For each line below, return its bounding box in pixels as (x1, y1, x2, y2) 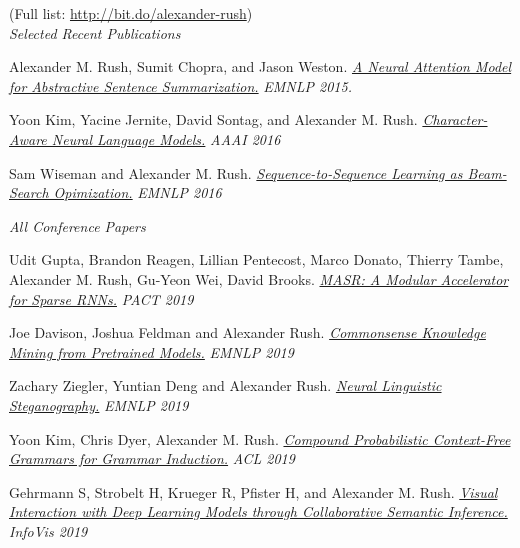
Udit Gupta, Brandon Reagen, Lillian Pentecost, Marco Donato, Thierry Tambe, (9, 249, 504, 270)
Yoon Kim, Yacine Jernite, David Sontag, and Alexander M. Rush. (9, 109, 418, 130)
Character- (422, 109, 488, 130)
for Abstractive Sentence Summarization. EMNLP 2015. (9, 75, 352, 96)
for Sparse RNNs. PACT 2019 (9, 288, 194, 309)
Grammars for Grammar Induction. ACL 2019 (9, 448, 295, 469)
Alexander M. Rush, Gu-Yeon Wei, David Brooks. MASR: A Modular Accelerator (9, 268, 509, 289)
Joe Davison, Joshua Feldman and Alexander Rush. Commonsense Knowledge (9, 322, 486, 343)
